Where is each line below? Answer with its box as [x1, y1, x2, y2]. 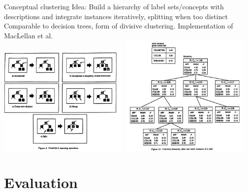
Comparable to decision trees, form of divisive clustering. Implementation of [4, 21, 233, 31]
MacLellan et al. [4, 30, 53, 40]
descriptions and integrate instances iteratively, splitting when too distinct [4, 11, 228, 21]
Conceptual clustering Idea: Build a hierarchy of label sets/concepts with [4, 1, 224, 11]
